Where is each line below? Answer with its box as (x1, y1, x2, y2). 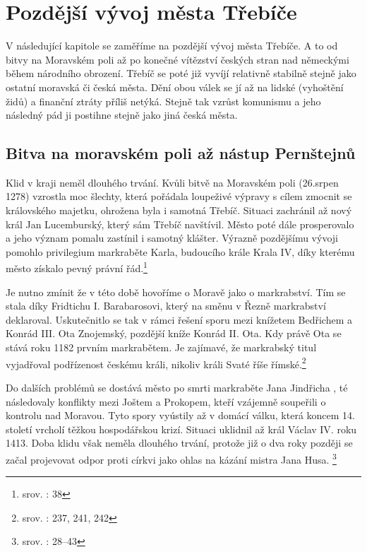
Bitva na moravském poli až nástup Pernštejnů (6, 142, 356, 164)
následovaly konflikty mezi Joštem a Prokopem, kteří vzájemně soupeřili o (6, 394, 326, 409)
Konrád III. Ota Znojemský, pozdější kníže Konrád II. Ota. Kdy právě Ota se (6, 326, 342, 341)
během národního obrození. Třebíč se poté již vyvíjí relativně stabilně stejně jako (6, 66, 356, 81)
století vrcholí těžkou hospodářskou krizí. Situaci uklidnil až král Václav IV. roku (6, 421, 357, 436)
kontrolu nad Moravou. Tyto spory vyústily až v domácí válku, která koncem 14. (6, 408, 355, 423)
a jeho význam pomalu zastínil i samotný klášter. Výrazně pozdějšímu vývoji (6, 230, 338, 245)
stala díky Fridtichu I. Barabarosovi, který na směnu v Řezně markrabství (6, 298, 326, 313)
